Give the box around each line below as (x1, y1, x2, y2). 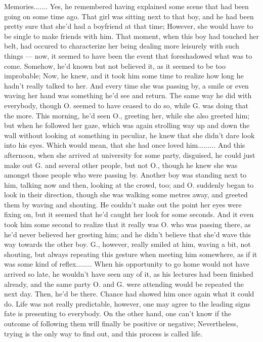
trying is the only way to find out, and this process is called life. (4, 328, 203, 338)
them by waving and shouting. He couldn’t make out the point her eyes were (4, 199, 242, 209)
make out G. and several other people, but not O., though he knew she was (4, 159, 238, 170)
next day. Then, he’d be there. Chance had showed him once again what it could (4, 288, 254, 299)
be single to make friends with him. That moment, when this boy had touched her (4, 30, 259, 41)
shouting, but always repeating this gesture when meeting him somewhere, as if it (4, 248, 257, 259)
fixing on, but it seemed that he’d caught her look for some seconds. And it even (4, 209, 254, 220)
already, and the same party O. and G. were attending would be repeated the (4, 278, 244, 289)
